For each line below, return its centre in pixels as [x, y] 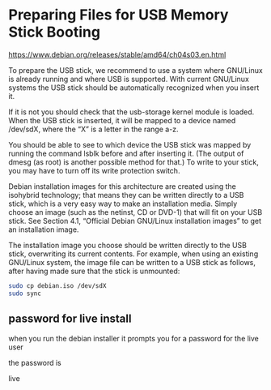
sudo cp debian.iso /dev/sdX [57, 285]
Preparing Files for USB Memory [119, 15]
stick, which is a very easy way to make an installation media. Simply [123, 204]
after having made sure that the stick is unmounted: [94, 271]
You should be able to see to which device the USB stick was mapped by [130, 144]
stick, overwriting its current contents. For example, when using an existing [133, 254]
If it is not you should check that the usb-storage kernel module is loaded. [131, 112]
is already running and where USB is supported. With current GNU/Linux [129, 79]
